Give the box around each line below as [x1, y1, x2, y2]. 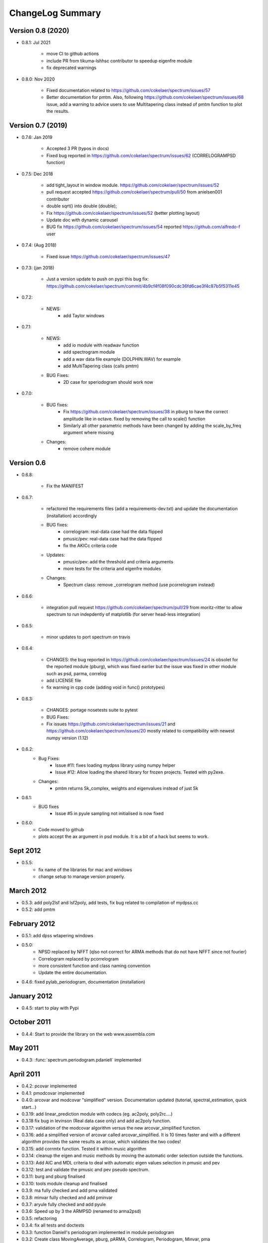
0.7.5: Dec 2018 [21, 171, 53, 177]
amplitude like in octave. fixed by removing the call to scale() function [63, 416, 205, 422]
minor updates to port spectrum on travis [46, 634, 131, 640]
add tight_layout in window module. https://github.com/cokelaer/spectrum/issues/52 [46, 182, 219, 188]
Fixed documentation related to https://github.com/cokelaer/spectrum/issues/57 [46, 88, 210, 93]
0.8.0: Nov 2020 [21, 76, 55, 82]
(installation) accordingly [46, 513, 97, 519]
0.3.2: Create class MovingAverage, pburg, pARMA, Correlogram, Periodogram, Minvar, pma [21, 1236, 210, 1242]
